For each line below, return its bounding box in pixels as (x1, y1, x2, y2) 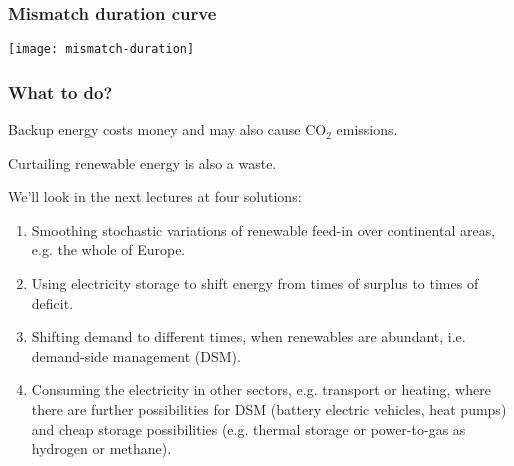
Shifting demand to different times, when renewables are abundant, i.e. (31, 326, 466, 347)
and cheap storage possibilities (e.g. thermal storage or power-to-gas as (31, 418, 466, 439)
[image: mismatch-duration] (8, 42, 195, 57)
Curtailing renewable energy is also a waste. (8, 152, 277, 173)
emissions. (336, 119, 398, 140)
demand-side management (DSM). (31, 345, 241, 366)
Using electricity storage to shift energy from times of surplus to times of (31, 273, 479, 294)
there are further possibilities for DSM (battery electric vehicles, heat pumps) (31, 399, 507, 420)
